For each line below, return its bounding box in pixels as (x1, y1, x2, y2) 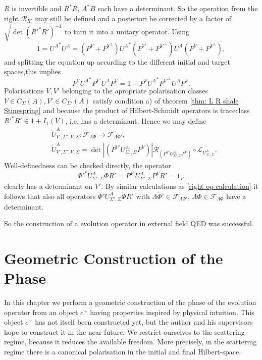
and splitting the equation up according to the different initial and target (4, 56, 230, 67)
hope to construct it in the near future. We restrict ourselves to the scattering (4, 326, 245, 337)
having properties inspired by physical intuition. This (90, 306, 254, 317)
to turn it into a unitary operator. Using (65, 26, 189, 37)
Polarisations (4, 85, 44, 95)
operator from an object (4, 306, 78, 317)
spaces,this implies (4, 66, 61, 77)
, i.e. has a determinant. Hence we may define (65, 115, 206, 126)
